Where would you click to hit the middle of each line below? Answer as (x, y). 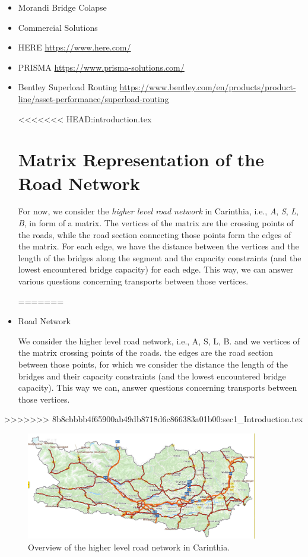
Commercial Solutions (58, 27)
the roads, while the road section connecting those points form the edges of (155, 234)
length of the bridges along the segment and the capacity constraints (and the (160, 257)
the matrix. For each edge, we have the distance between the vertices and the (158, 246)
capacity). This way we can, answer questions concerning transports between (158, 387)
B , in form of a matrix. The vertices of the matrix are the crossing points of (156, 223)
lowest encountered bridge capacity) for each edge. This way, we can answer (156, 269)
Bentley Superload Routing (67, 87)
